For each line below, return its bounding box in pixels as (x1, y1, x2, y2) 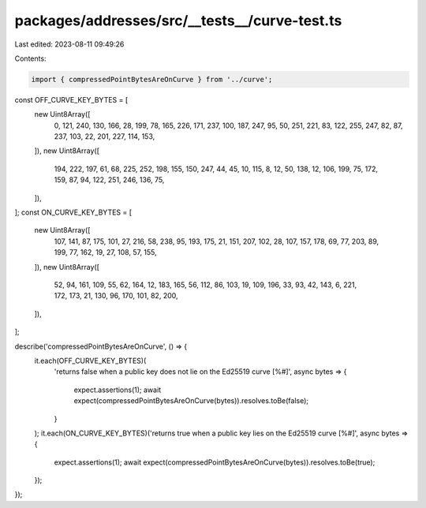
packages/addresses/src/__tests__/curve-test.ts (14, 12, 342, 29)
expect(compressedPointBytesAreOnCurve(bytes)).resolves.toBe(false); (73, 396, 309, 405)
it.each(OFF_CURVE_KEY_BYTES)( (34, 356, 147, 365)
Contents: (14, 54, 47, 63)
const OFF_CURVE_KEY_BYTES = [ (14, 95, 129, 104)
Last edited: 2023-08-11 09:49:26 (14, 39, 125, 49)
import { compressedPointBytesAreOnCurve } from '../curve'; (31, 75, 273, 84)
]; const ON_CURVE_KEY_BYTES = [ (14, 207, 133, 217)
